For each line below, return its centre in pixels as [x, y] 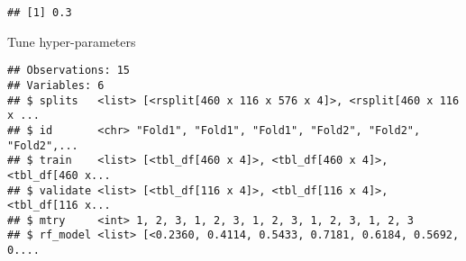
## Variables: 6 [56, 85]
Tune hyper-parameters [72, 41]
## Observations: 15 [69, 71]
